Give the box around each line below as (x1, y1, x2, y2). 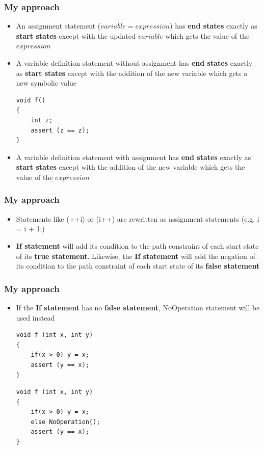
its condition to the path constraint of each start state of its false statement (16, 260, 260, 271)
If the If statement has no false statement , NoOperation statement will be (16, 302, 260, 312)
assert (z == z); (31, 126, 89, 134)
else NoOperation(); (31, 418, 100, 426)
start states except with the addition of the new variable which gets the (16, 162, 245, 172)
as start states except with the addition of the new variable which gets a (16, 67, 248, 78)
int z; (31, 116, 53, 124)
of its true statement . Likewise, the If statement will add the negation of (16, 250, 255, 261)
